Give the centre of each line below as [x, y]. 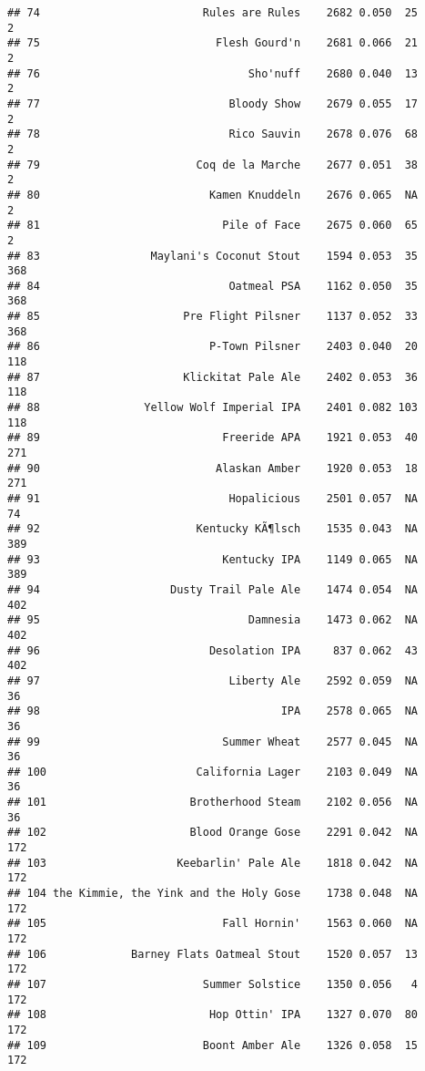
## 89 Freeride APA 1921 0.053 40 [213, 438]
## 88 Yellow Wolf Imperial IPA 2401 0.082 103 [213, 408]
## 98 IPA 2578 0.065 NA [213, 711]
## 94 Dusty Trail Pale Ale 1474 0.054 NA [213, 589]
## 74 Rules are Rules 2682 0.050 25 [213, 13]
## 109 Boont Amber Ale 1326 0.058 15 [213, 1045]
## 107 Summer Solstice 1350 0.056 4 [213, 984]
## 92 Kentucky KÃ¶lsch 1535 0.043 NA [213, 529]
